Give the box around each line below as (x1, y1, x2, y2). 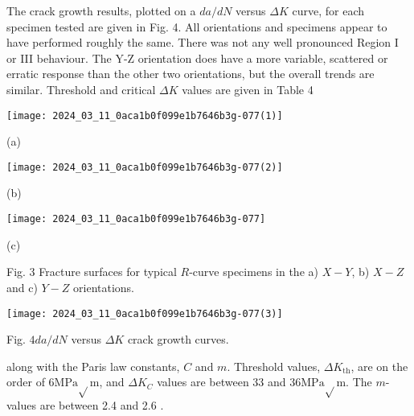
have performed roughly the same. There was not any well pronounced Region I (6, 34, 399, 51)
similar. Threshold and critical (6, 80, 156, 97)
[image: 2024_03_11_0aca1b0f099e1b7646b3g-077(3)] (6, 307, 283, 319)
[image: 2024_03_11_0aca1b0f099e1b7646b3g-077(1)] (6, 109, 283, 122)
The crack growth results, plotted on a (6, 2, 196, 19)
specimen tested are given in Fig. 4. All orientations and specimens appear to (6, 18, 387, 35)
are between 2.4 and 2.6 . (39, 397, 164, 414)
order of (6, 373, 45, 390)
